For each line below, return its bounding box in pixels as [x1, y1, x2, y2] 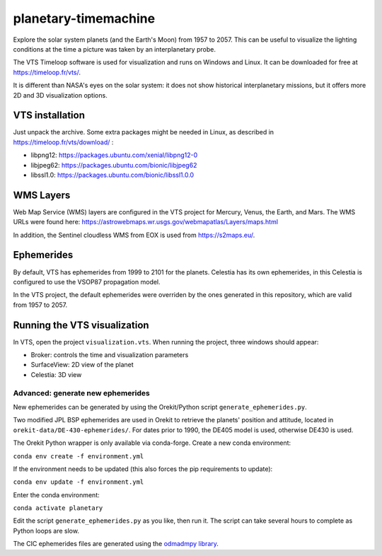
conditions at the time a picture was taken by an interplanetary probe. [13, 45, 216, 53]
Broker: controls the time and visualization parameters [30, 351, 189, 359]
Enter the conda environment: [13, 490, 100, 499]
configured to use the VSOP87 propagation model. [13, 277, 161, 286]
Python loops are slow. [13, 526, 79, 535]
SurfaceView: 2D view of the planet [30, 361, 134, 369]
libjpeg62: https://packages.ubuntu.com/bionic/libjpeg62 [30, 161, 197, 169]
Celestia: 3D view [30, 370, 82, 378]
